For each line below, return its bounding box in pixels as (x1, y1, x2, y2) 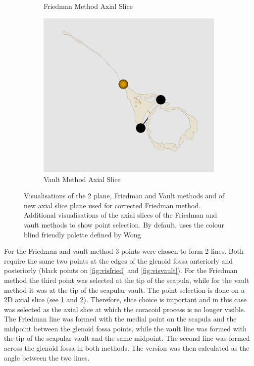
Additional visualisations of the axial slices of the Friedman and (24, 210, 217, 220)
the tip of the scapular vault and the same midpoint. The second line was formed (4, 333, 250, 343)
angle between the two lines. (4, 352, 90, 363)
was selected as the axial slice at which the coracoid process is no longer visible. (4, 304, 246, 314)
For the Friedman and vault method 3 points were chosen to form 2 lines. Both (4, 246, 244, 256)
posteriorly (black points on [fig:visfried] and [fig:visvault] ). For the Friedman (4, 265, 238, 275)
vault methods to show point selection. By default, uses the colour (24, 219, 225, 229)
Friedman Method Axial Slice (44, 1, 133, 11)
